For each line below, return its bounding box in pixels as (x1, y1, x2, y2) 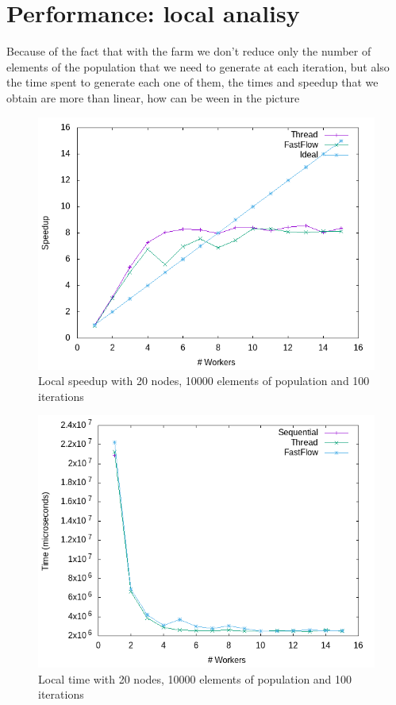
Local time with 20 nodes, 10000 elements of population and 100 (38, 670, 352, 687)
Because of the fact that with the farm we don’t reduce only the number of (6, 43, 371, 60)
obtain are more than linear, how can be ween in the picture (6, 89, 300, 106)
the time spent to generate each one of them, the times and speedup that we (6, 74, 379, 91)
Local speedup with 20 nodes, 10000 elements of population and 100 (38, 372, 370, 389)
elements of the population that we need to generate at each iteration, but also (6, 58, 390, 75)
